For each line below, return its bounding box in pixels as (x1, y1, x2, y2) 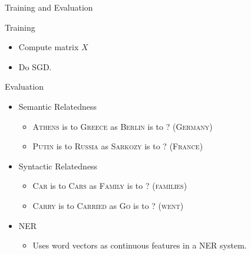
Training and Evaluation (5, 1, 93, 13)
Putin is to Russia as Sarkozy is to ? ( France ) (32, 140, 203, 152)
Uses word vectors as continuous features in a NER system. (32, 239, 247, 251)
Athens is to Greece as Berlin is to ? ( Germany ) (32, 120, 213, 132)
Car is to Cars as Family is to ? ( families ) (32, 179, 187, 192)
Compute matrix (18, 41, 79, 53)
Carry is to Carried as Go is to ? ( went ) (32, 199, 184, 211)
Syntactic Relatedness (18, 159, 98, 172)
